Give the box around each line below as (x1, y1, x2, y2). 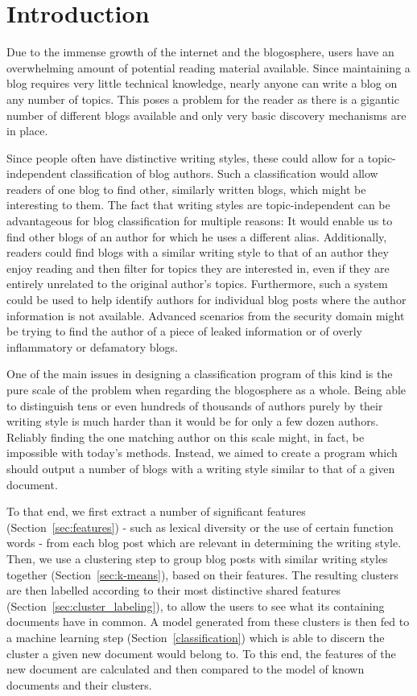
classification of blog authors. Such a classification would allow (70, 165, 378, 182)
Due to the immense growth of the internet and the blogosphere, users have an (6, 43, 394, 60)
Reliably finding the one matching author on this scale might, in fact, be (6, 428, 365, 445)
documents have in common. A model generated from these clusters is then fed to (6, 613, 410, 630)
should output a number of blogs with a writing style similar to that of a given (6, 459, 395, 476)
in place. (6, 122, 48, 139)
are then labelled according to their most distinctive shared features (6, 582, 341, 599)
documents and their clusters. (6, 676, 152, 693)
